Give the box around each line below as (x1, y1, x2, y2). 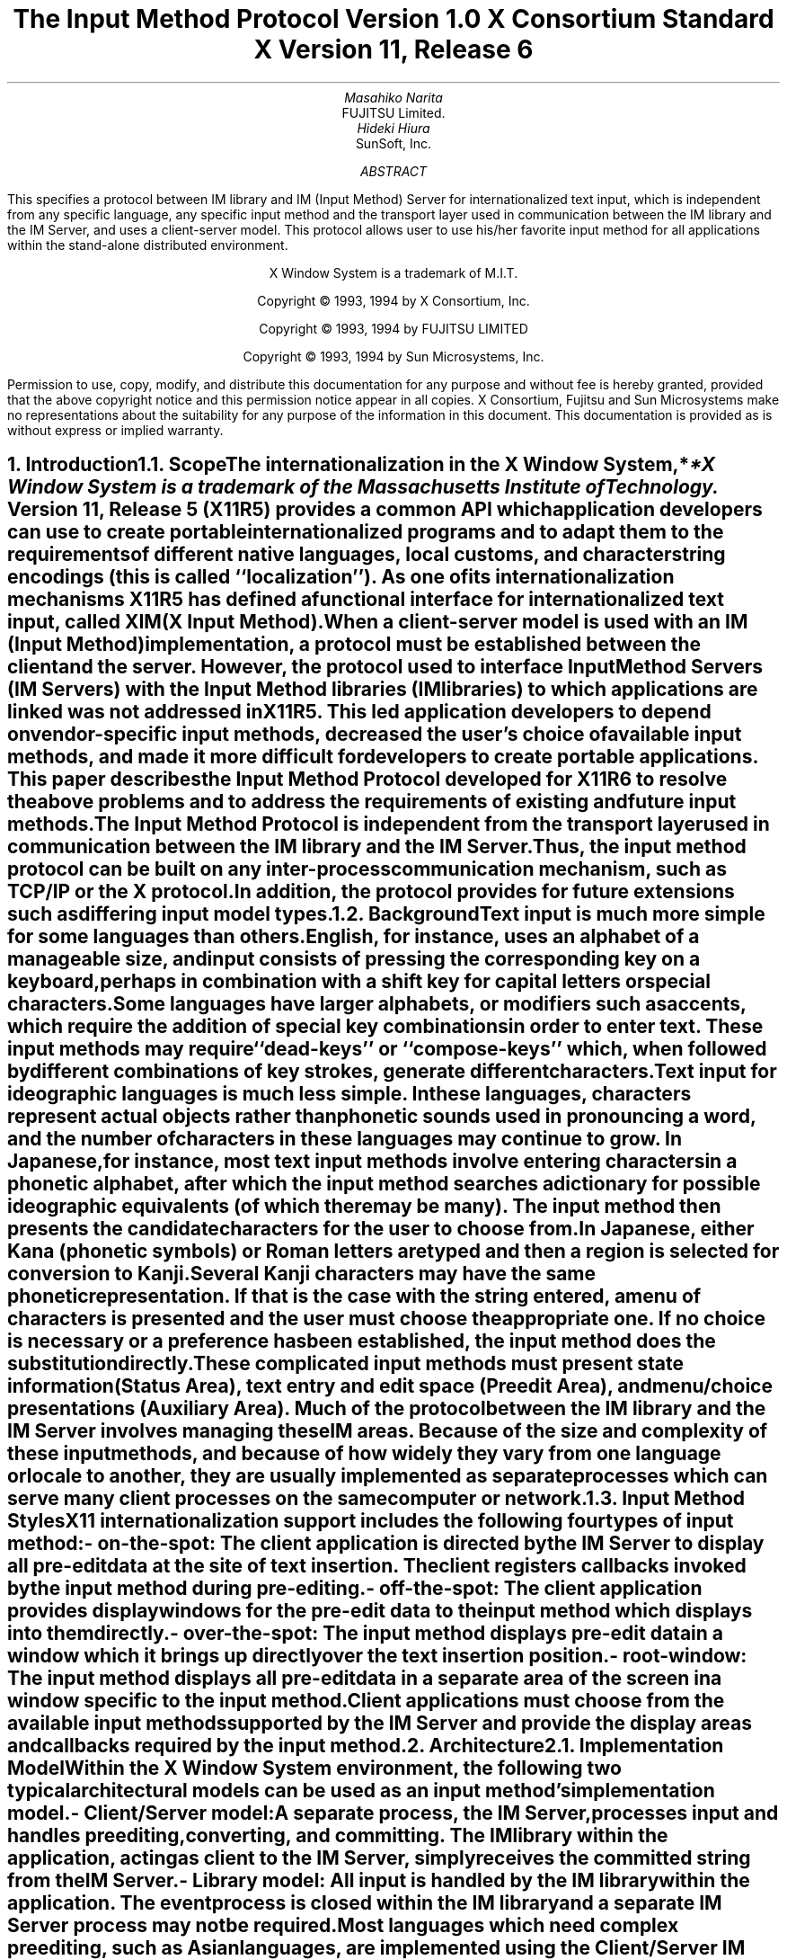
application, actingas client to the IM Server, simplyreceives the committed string (7, 1847, 751, 1870)
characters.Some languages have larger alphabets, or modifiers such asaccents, (7, 993, 747, 1016)
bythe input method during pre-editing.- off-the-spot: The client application (7, 1577, 703, 1600)
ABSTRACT (359, 163, 428, 179)
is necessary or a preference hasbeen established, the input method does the (7, 1330, 716, 1353)
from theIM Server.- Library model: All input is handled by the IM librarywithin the (7, 1869, 750, 1893)
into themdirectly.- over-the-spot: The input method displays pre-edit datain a (7, 1622, 724, 1645)
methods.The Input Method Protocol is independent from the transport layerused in (7, 813, 770, 836)
